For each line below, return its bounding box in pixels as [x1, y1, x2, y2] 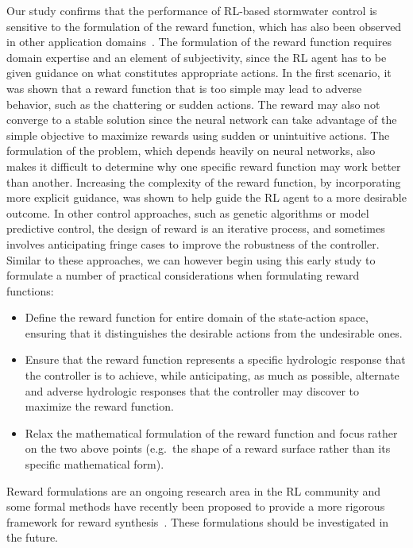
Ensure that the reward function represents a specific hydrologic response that [25, 351, 406, 368]
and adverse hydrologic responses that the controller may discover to [25, 382, 360, 399]
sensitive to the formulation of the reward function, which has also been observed [6, 17, 402, 34]
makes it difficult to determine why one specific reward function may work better [6, 157, 401, 174]
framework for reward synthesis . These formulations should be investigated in [6, 513, 389, 530]
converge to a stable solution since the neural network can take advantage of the [6, 111, 397, 128]
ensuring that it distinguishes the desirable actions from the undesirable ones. [25, 324, 403, 341]
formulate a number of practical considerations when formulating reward [6, 267, 360, 284]
